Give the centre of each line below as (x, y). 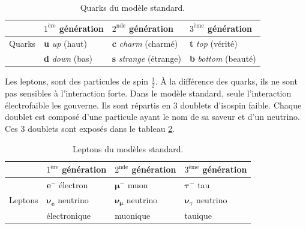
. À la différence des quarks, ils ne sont (226, 81)
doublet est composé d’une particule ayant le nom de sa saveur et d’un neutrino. (152, 117)
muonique (133, 215)
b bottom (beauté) (223, 58)
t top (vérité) (213, 43)
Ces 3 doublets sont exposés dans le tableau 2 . (90, 128)
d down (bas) (68, 58)
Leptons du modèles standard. (128, 148)
